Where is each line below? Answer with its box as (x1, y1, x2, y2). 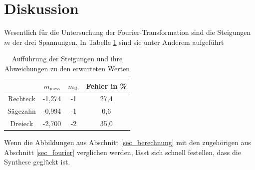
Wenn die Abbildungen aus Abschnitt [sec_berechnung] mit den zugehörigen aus (4, 137, 251, 148)
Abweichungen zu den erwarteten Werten (4, 63, 130, 73)
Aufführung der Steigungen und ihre (11, 53, 123, 64)
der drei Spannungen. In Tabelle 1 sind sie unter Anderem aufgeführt (12, 36, 224, 47)
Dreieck (10, 118, 33, 129)
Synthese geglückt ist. (4, 157, 70, 167)
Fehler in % (86, 80, 127, 91)
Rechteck (8, 93, 35, 104)
